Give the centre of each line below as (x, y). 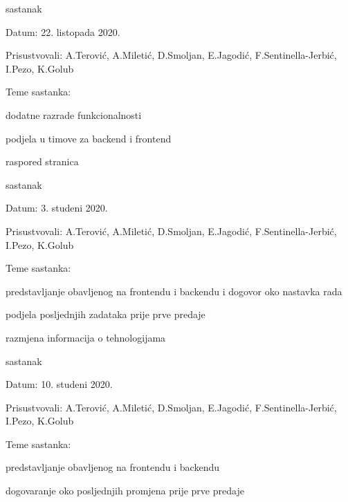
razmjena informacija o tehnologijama (86, 337)
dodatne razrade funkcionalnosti (74, 114)
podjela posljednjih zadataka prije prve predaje (106, 314)
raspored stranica (42, 161)
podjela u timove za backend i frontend (89, 138)
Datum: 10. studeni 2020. (59, 384)
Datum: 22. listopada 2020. (63, 31)
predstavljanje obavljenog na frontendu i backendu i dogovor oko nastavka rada (174, 291)
